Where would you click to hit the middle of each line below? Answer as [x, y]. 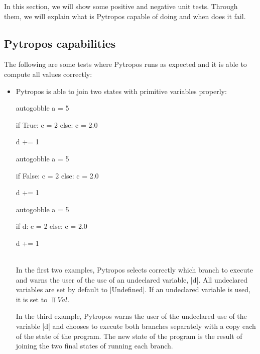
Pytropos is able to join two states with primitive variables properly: [121, 91]
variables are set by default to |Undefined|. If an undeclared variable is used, [133, 289]
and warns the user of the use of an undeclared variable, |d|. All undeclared [132, 279]
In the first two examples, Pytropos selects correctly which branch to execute [134, 270]
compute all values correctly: [48, 74]
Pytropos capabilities [60, 43]
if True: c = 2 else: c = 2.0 [57, 124]
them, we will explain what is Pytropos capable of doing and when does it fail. [125, 16]
